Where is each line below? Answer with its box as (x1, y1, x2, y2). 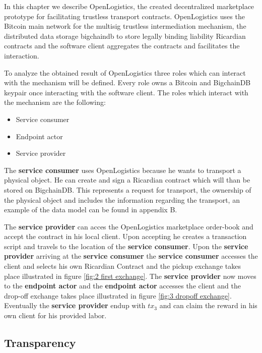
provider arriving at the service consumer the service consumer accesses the (4, 251, 258, 261)
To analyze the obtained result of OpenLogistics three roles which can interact (4, 67, 246, 78)
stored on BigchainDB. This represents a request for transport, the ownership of (4, 184, 251, 195)
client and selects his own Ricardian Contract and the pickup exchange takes (4, 261, 241, 271)
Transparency (4, 335, 76, 350)
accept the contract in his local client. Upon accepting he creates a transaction (4, 231, 247, 242)
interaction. (4, 50, 39, 61)
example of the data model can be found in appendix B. (4, 204, 177, 215)
